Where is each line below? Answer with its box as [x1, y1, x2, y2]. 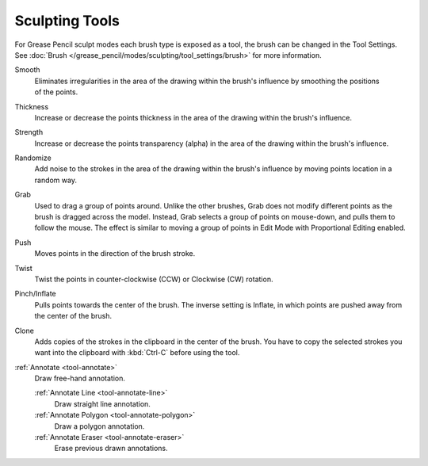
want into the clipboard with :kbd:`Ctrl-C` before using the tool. [34, 348, 240, 357]
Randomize [14, 153, 52, 162]
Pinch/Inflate [14, 289, 56, 299]
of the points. [34, 87, 78, 97]
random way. [34, 175, 77, 185]
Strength [14, 128, 44, 137]
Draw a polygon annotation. [54, 421, 145, 431]
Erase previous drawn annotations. [54, 444, 168, 453]
